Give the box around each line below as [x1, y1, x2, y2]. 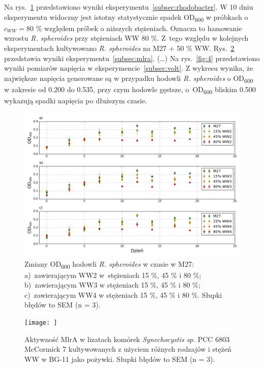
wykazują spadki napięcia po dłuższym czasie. [4, 95, 148, 105]
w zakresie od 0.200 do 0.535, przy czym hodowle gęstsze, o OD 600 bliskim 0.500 [4, 83, 256, 96]
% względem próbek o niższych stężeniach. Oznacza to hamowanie [36, 22, 242, 33]
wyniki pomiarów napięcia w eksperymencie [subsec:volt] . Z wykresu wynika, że [4, 63, 253, 73]
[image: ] [24, 319, 57, 327]
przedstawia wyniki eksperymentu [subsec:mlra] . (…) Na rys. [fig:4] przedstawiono [4, 52, 260, 63]
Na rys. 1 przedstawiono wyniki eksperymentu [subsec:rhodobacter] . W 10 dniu [4, 2, 253, 12]
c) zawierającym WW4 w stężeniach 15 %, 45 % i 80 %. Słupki [24, 289, 222, 300]
